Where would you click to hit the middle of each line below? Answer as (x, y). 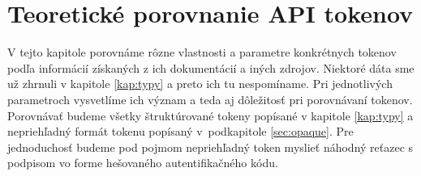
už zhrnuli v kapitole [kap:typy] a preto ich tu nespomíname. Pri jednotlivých (200, 84)
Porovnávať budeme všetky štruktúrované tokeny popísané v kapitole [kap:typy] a (210, 115)
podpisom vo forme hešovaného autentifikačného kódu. (143, 163)
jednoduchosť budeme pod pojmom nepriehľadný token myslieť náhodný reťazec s (210, 147)
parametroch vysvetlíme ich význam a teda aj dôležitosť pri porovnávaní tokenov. (210, 99)
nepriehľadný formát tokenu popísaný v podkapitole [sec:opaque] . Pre (180, 131)
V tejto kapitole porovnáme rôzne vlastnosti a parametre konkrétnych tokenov (202, 52)
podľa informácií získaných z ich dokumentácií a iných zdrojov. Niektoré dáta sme (211, 67)
